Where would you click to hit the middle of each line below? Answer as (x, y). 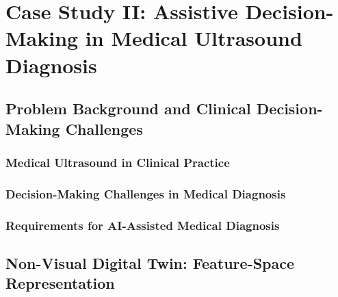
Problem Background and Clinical (128, 108)
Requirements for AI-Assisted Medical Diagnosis (143, 225)
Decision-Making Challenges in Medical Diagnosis (146, 193)
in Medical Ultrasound (194, 38)
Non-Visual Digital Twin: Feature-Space (150, 262)
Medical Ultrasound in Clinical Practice (118, 162)
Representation (60, 283)
